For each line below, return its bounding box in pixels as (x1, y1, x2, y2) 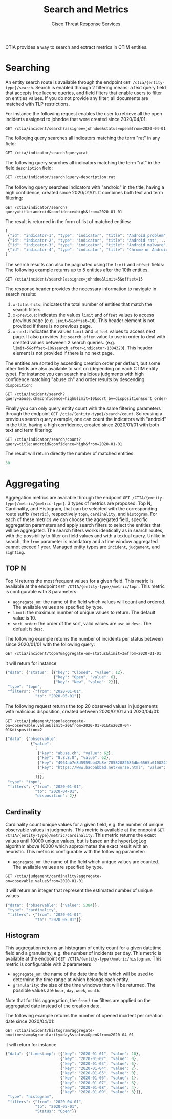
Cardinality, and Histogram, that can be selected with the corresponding (5, 505, 158, 511)
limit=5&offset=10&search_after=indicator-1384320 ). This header (12, 345, 153, 351)
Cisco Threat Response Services (51, 21, 121, 27)
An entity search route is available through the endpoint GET (5, 78, 131, 85)
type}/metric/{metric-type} (5, 501, 66, 506)
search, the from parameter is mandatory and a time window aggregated (5, 538, 158, 544)
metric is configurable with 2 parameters (5, 961, 91, 967)
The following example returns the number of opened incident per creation (5, 1013, 163, 1019)
